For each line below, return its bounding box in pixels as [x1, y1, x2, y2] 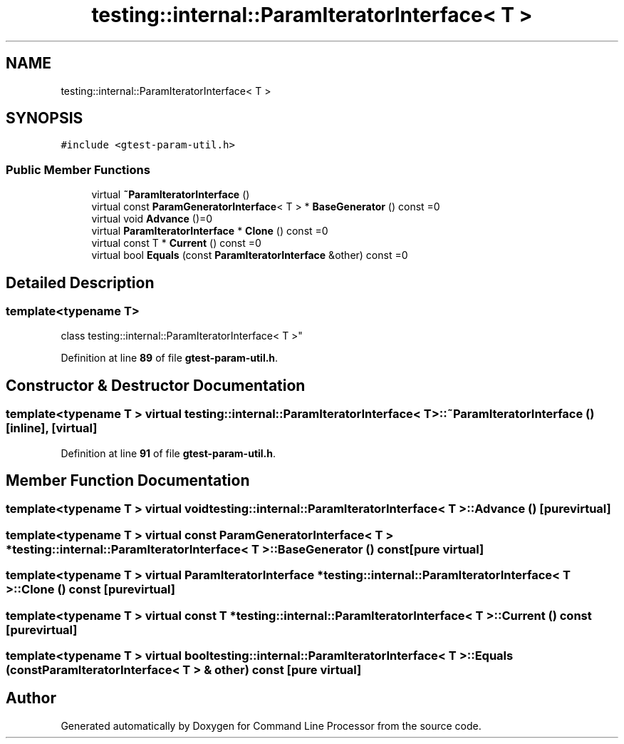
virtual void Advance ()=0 [91, 213, 213, 225]
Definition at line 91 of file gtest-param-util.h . [61, 447, 276, 459]
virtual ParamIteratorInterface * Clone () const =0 [91, 225, 328, 238]
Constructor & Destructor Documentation [6, 376, 306, 394]
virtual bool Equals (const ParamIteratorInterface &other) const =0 [91, 249, 408, 262]
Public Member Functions [6, 162, 150, 177]
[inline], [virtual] [6, 421, 98, 436]
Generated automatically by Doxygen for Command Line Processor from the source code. [61, 719, 482, 732]
